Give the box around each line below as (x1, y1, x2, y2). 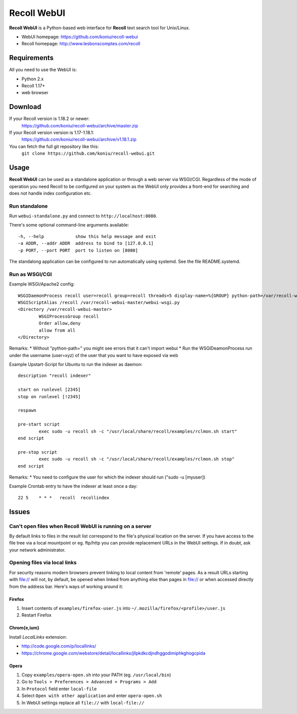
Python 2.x (21, 76, 44, 82)
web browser (21, 90, 49, 96)
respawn (18, 408, 37, 414)
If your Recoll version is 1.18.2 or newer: (9, 116, 90, 121)
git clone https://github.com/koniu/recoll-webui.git (21, 151, 155, 156)
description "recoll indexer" (18, 373, 92, 379)
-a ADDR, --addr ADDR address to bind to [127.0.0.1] (18, 240, 154, 246)
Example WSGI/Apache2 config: (9, 281, 75, 287)
